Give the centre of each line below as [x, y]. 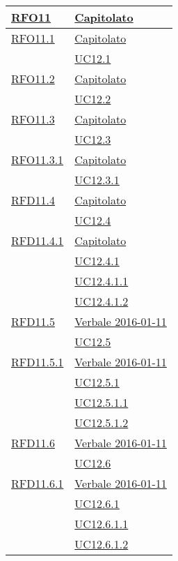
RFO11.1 [33, 38]
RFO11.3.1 [38, 159]
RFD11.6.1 [38, 483]
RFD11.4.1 [38, 240]
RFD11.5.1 [38, 362]
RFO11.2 [33, 78]
